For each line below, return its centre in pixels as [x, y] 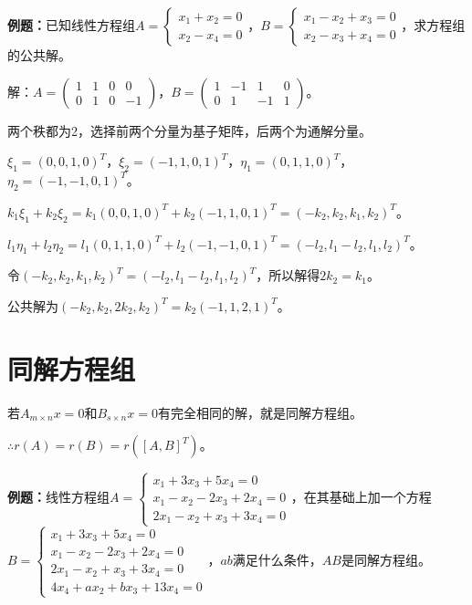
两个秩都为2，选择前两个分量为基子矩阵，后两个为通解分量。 [189, 130]
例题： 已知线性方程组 [71, 25]
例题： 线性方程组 [58, 497]
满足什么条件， [277, 559]
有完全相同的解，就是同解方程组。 [260, 412]
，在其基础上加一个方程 [361, 497]
